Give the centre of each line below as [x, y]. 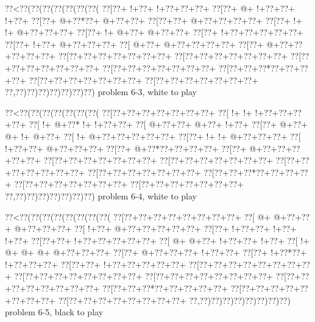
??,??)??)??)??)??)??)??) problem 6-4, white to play [101, 195]
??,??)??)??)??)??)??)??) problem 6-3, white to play [101, 92]
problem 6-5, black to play [54, 312]
